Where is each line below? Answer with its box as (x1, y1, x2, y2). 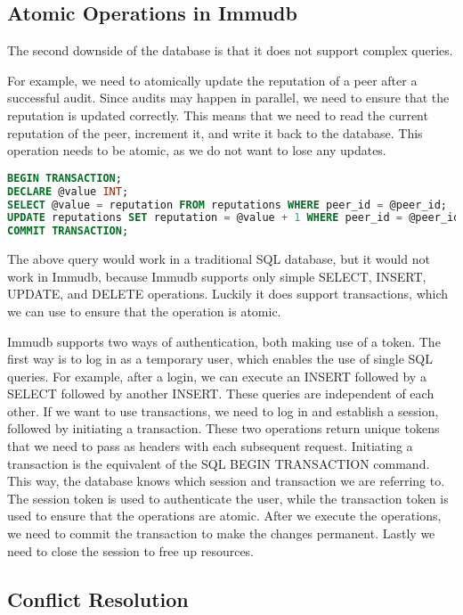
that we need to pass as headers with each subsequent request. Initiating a (7, 437, 413, 455)
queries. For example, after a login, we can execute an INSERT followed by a (7, 366, 426, 385)
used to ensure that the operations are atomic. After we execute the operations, (7, 506, 442, 525)
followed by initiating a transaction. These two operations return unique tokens (7, 419, 440, 438)
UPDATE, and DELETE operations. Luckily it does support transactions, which (7, 284, 449, 303)
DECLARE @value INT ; (7, 184, 129, 198)
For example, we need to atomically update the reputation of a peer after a (7, 70, 418, 89)
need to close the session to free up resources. (7, 541, 255, 560)
